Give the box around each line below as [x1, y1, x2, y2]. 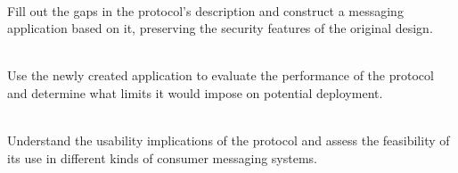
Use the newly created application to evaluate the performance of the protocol [7, 66, 434, 85]
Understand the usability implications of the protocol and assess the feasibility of [7, 131, 450, 150]
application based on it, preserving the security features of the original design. [7, 19, 433, 37]
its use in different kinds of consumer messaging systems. [7, 148, 317, 167]
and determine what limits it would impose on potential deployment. [7, 83, 383, 102]
